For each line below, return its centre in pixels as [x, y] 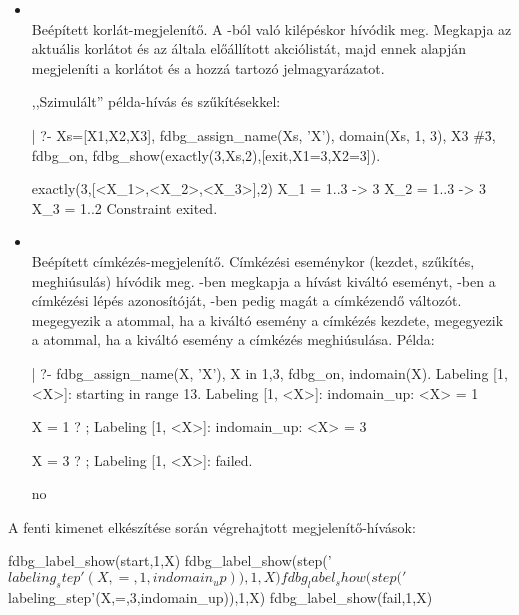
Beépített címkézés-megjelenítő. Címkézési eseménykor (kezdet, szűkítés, [253, 260]
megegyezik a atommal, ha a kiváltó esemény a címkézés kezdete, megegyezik [267, 319]
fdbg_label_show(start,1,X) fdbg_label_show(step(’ [170, 560]
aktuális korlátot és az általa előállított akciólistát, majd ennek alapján [249, 48]
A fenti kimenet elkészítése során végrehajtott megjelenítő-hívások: [212, 526]
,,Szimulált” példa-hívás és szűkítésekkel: [156, 101]
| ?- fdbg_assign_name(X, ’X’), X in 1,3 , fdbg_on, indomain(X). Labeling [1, [269, 372]
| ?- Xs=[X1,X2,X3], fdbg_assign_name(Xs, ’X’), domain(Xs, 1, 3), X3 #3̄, [263, 134]
